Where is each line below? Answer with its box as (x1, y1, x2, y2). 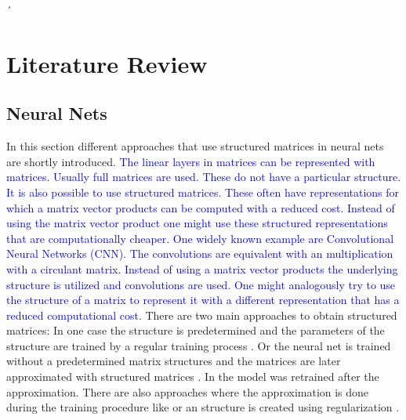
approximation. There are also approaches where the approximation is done (6, 383, 369, 400)
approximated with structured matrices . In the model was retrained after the (6, 368, 379, 385)
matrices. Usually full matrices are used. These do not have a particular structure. (6, 168, 401, 185)
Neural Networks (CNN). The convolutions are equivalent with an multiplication (6, 245, 393, 262)
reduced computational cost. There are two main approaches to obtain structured (6, 306, 397, 323)
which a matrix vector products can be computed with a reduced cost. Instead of (6, 199, 395, 215)
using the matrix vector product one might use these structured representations (6, 215, 388, 231)
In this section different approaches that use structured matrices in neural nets (6, 138, 384, 154)
